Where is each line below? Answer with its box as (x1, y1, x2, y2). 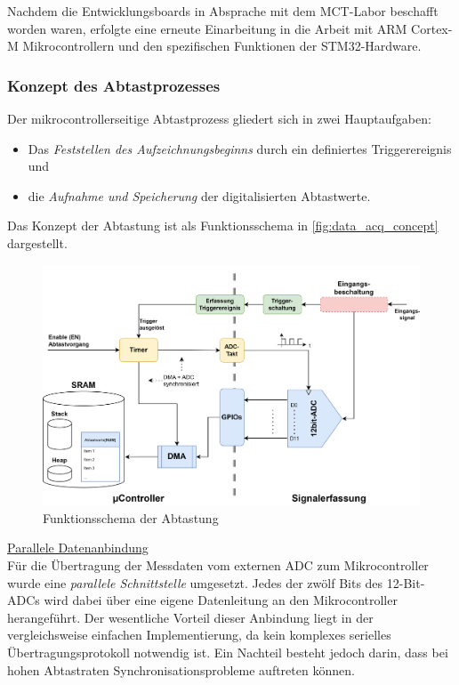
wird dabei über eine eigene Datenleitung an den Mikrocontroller (44, 591, 398, 609)
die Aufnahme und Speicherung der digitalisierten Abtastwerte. (28, 186, 371, 205)
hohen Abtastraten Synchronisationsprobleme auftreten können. (7, 660, 355, 679)
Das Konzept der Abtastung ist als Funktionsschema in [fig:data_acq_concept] (7, 216, 439, 235)
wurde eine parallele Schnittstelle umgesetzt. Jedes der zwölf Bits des (7, 573, 383, 592)
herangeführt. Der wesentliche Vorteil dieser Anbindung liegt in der (7, 608, 374, 626)
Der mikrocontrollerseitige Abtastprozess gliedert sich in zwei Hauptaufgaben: (7, 109, 431, 127)
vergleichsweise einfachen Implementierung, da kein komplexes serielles (7, 625, 391, 644)
